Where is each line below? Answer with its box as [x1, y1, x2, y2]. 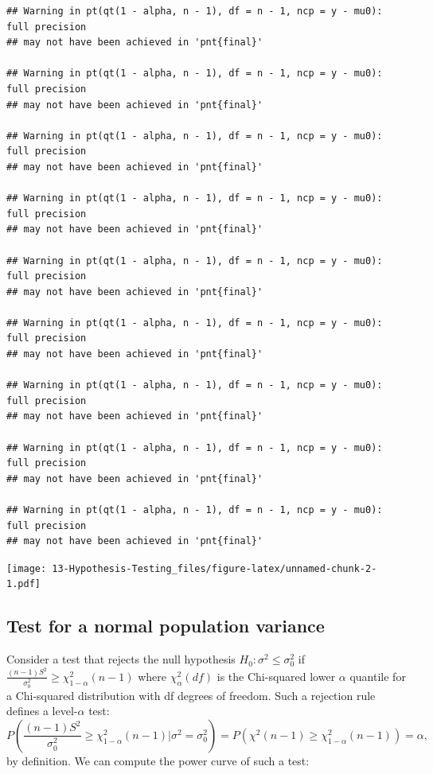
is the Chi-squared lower [216, 667, 336, 684]
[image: [6, 562, 47, 574]
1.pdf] [6, 578, 41, 590]
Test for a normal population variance [6, 613, 325, 638]
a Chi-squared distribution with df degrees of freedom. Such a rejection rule [6, 686, 376, 703]
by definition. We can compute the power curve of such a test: [6, 752, 310, 768]
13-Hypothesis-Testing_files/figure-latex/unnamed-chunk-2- [52, 562, 377, 574]
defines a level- [6, 702, 78, 719]
